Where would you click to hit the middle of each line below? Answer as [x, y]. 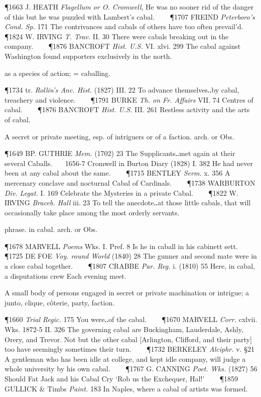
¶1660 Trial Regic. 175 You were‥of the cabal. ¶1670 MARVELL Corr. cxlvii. [131, 319]
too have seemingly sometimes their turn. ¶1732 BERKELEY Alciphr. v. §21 [129, 349]
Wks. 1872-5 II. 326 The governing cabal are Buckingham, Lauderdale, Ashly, [124, 329]
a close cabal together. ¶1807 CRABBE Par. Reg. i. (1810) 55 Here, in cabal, [130, 266]
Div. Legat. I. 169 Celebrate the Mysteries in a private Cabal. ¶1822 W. [121, 192]
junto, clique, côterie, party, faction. [60, 302]
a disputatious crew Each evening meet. [66, 275]
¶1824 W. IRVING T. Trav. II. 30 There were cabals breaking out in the [117, 36]
